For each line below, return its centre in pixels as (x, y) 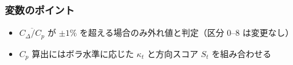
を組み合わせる (242, 53)
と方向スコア (172, 53)
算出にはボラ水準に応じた (83, 53)
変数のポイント (40, 9)
